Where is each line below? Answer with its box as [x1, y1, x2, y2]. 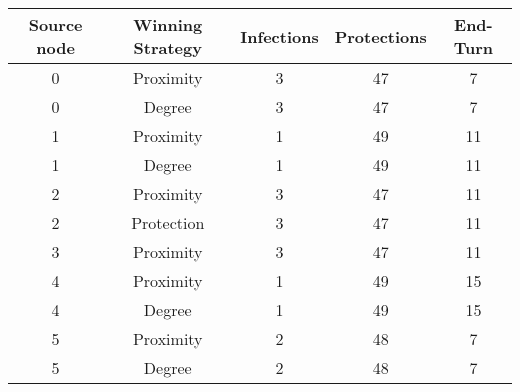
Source [28, 13, 83, 36]
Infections [240, 24, 319, 48]
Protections [334, 24, 427, 48]
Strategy [133, 36, 202, 59]
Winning [133, 13, 203, 36]
